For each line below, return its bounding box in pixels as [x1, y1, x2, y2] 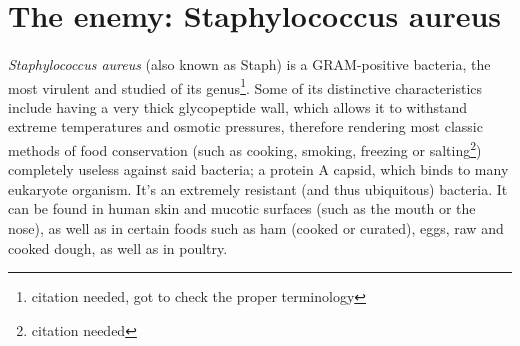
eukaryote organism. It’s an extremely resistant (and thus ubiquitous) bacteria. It [8, 178, 508, 199]
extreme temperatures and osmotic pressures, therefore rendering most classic [8, 116, 483, 137]
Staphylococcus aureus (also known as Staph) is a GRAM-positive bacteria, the [8, 53, 491, 74]
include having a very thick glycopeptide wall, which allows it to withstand [8, 96, 468, 117]
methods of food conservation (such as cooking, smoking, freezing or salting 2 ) [8, 137, 482, 160]
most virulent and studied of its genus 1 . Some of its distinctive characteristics [8, 74, 483, 98]
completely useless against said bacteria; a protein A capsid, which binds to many [8, 159, 509, 180]
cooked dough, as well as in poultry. [8, 237, 228, 258]
